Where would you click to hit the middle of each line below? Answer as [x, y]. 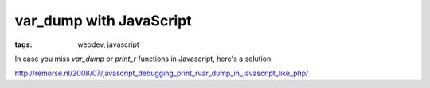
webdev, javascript [108, 44]
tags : [23, 44]
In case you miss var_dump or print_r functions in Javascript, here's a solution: [144, 59]
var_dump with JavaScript [103, 21]
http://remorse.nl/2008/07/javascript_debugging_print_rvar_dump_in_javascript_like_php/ [162, 73]
